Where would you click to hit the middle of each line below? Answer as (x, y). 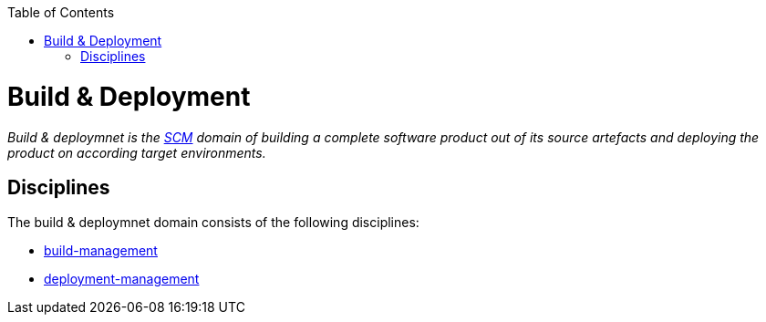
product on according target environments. (137, 152)
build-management (101, 251)
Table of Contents (61, 12)
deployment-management (122, 279)
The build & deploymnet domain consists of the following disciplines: (213, 223)
